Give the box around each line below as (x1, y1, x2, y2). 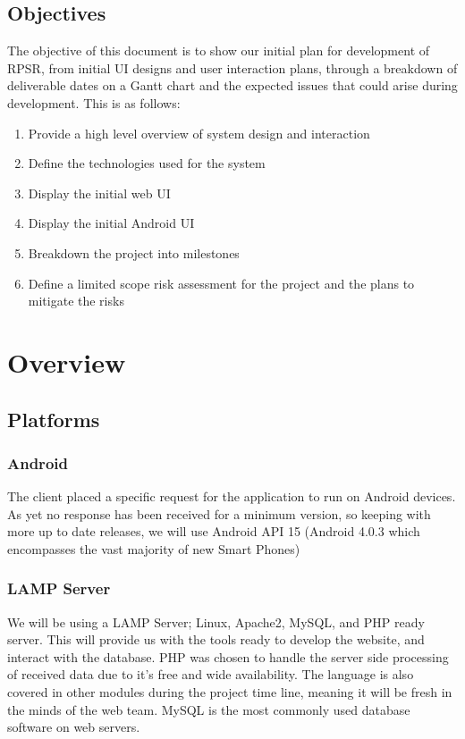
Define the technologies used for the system (28, 154, 266, 172)
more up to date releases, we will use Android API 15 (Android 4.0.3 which (7, 522, 420, 541)
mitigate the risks (28, 291, 124, 310)
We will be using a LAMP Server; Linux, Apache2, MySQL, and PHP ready (7, 612, 425, 631)
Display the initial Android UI (28, 214, 195, 232)
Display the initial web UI (28, 183, 171, 202)
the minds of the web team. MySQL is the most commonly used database (7, 700, 410, 718)
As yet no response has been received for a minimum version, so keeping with (7, 504, 431, 523)
